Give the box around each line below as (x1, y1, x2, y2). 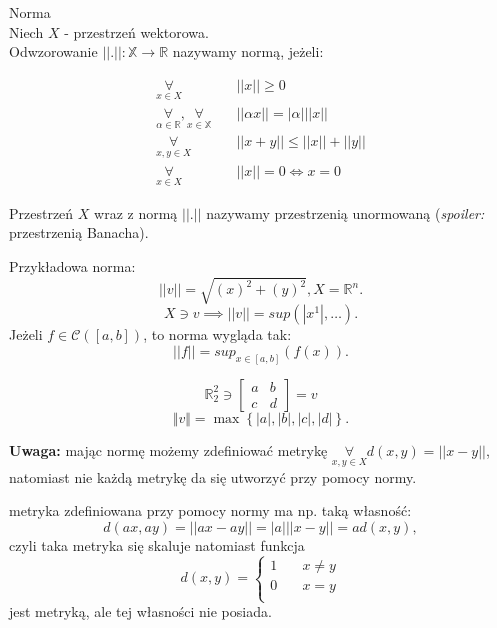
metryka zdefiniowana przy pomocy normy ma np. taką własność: (9, 500, 412, 521)
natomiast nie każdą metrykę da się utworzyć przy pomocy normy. (9, 466, 417, 487)
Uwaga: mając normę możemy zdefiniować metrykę (9, 439, 328, 460)
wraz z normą (94, 202, 178, 223)
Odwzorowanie (9, 41, 98, 62)
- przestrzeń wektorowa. (64, 21, 209, 42)
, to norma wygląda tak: (143, 324, 292, 345)
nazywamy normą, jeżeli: (172, 41, 324, 62)
